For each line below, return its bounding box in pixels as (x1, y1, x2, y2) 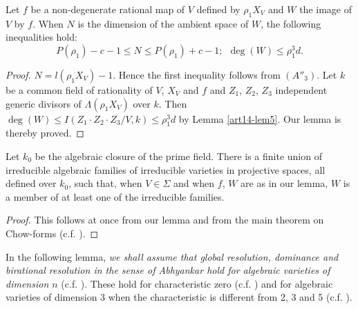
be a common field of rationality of (6, 82, 153, 97)
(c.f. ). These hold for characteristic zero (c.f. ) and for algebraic (61, 276, 333, 290)
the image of (299, 2, 352, 16)
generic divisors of (6, 96, 82, 110)
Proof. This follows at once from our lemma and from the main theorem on (6, 212, 324, 227)
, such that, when (68, 176, 142, 190)
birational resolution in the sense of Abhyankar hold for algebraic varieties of (6, 263, 330, 277)
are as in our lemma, (241, 176, 328, 190)
